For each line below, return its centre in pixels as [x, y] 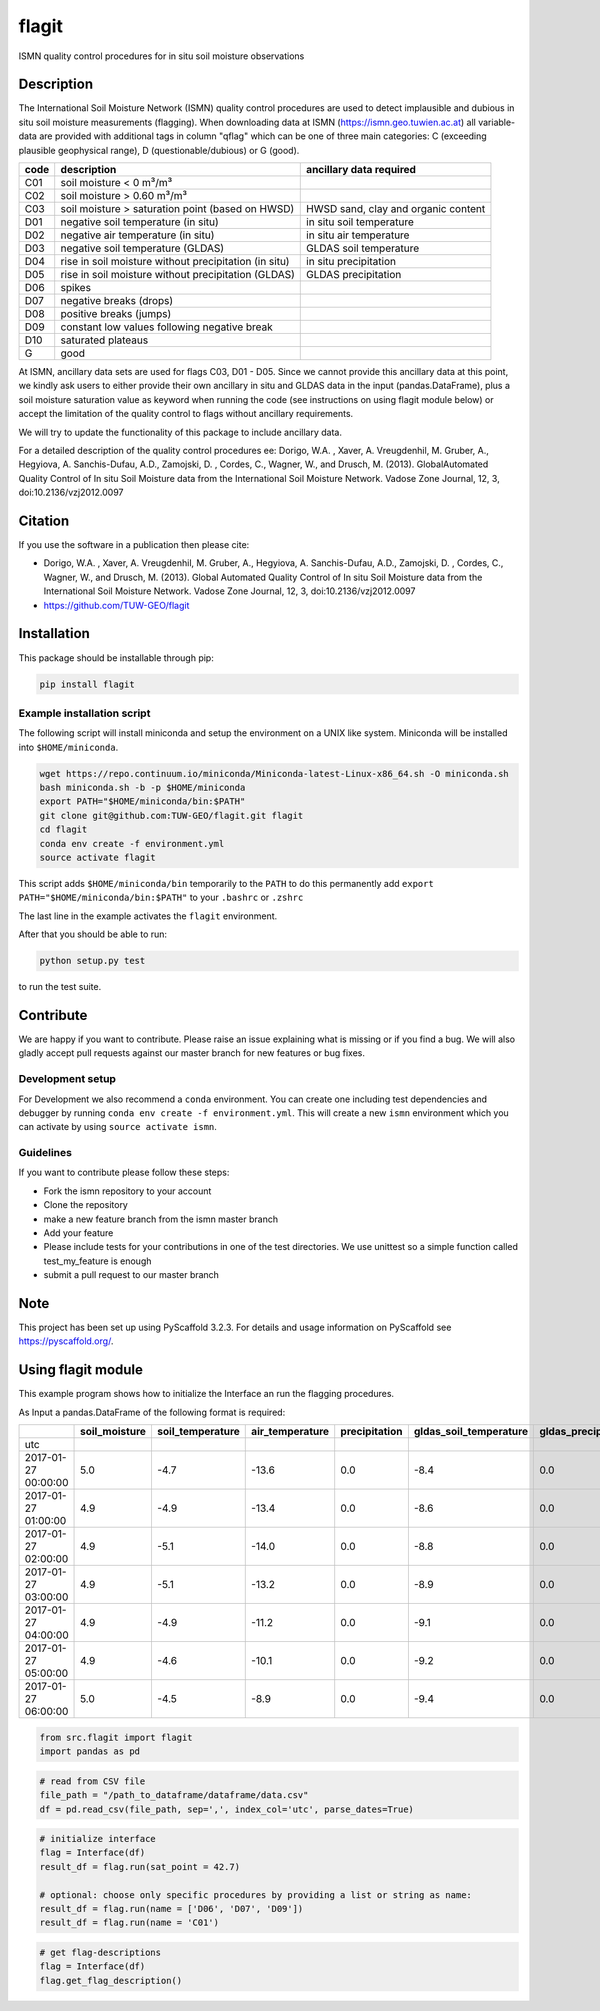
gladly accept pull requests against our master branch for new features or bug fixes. [191, 1053]
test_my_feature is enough [97, 1261]
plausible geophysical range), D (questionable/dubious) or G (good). [159, 150]
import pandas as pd [89, 1751]
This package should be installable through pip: [116, 657]
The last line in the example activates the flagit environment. [148, 916]
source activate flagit [98, 857]
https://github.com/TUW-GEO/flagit [116, 605]
